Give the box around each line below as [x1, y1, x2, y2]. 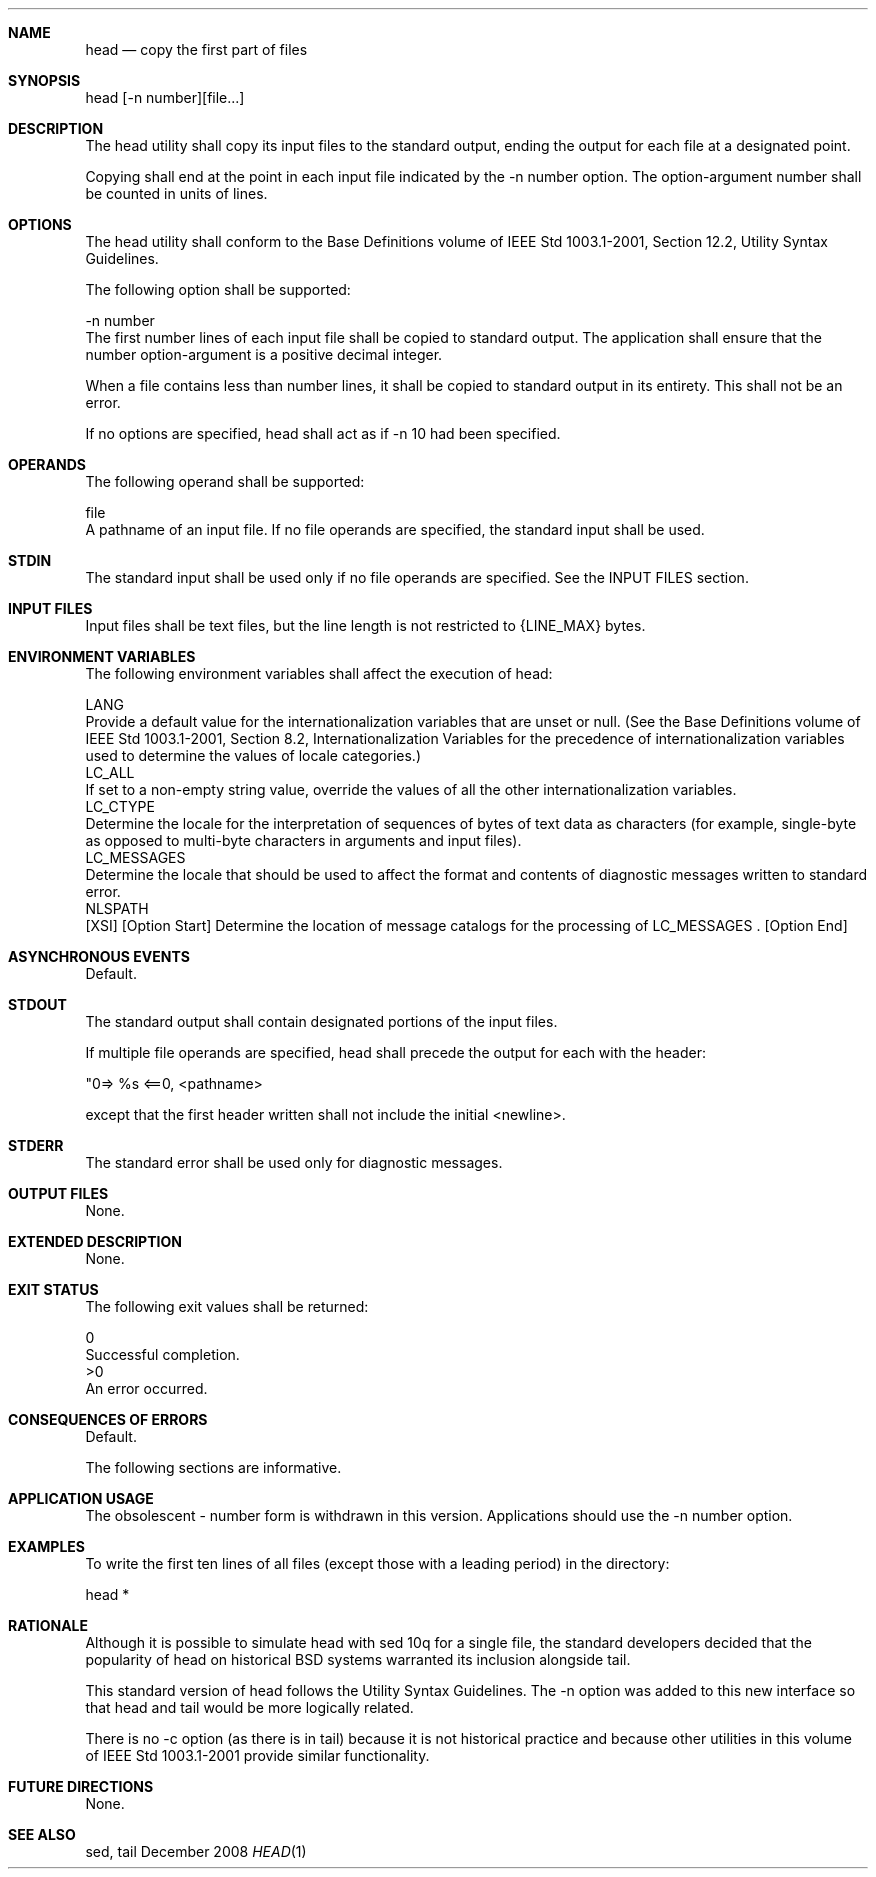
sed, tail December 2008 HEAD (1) [85, 1843, 307, 1860]
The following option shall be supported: [85, 281, 351, 298]
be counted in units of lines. [85, 185, 268, 202]
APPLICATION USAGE [8, 1490, 154, 1507]
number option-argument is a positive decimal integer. [85, 346, 443, 363]
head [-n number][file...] [85, 89, 245, 106]
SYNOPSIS [8, 72, 81, 89]
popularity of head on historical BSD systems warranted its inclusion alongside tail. [85, 1651, 631, 1668]
